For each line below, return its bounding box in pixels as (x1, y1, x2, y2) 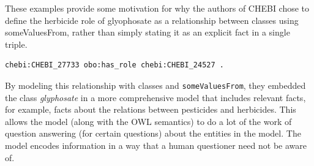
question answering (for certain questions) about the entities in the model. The (5, 127, 301, 140)
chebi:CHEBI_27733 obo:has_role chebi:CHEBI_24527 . (5, 61, 224, 70)
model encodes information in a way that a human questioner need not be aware (5, 139, 307, 151)
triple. (5, 37, 28, 50)
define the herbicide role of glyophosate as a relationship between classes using (5, 13, 299, 26)
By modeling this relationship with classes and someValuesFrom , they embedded (5, 78, 306, 91)
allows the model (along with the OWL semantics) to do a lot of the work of (5, 115, 292, 127)
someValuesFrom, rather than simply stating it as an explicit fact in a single (5, 26, 290, 39)
